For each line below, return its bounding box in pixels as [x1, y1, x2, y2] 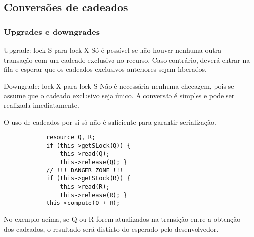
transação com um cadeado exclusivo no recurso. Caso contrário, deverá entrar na [4, 54, 250, 65]
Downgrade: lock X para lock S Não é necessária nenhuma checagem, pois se [4, 80, 234, 91]
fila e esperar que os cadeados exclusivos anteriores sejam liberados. [4, 64, 207, 74]
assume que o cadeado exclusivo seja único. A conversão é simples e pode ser [4, 90, 235, 101]
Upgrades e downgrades [4, 25, 100, 37]
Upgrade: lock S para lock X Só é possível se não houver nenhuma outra [4, 45, 222, 55]
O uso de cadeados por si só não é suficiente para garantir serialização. [4, 116, 216, 127]
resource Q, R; [46, 134, 96, 141]
